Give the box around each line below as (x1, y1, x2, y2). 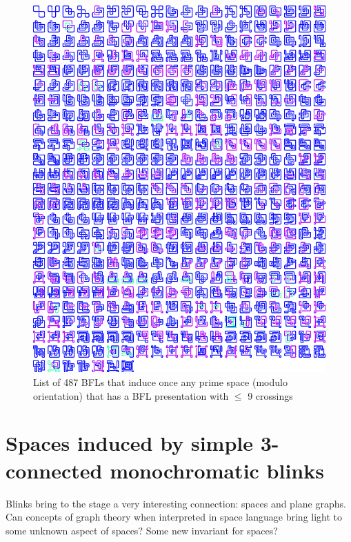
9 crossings (248, 388, 293, 403)
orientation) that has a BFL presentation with (33, 388, 229, 403)
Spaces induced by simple (6, 429, 253, 457)
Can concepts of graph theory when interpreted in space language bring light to (6, 510, 343, 524)
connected (6, 456, 103, 484)
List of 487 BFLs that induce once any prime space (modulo (33, 375, 288, 389)
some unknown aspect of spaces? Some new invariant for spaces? (6, 523, 278, 537)
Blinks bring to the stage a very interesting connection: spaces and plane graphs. (6, 496, 346, 510)
